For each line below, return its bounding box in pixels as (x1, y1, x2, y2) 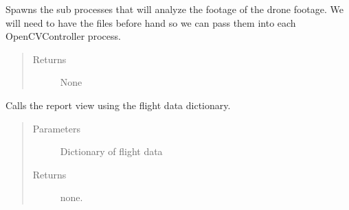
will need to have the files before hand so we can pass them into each (5, 15, 296, 30)
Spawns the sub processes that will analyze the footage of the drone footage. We (5, 2, 344, 16)
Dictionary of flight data (60, 144, 163, 159)
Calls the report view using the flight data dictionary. (5, 97, 231, 112)
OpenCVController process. (5, 29, 121, 43)
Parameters (32, 121, 80, 135)
